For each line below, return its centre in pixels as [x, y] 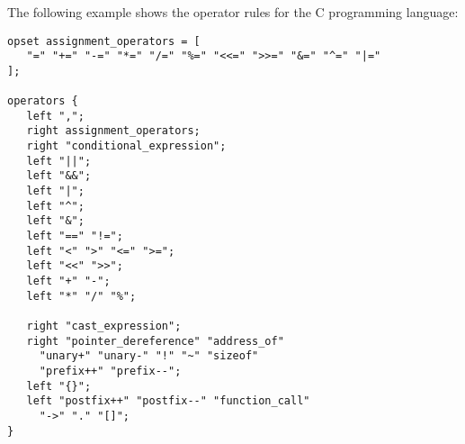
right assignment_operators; [113, 131]
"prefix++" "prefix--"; [110, 371]
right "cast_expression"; [104, 326]
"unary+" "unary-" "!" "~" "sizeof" [149, 356]
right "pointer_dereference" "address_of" [155, 341]
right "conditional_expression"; [126, 146]
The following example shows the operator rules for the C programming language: [233, 11]
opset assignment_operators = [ [104, 41]
